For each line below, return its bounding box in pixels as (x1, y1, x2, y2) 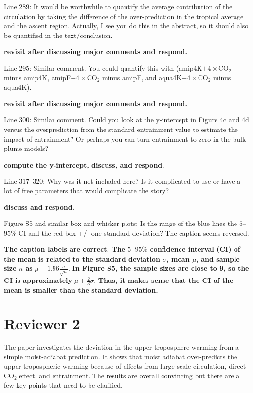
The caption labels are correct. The (4, 244, 125, 254)
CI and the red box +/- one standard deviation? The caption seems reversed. (18, 227, 249, 238)
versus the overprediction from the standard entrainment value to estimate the (4, 124, 238, 134)
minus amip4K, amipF (4, 72, 71, 82)
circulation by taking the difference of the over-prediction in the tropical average (4, 11, 244, 21)
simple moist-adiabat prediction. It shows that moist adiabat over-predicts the (4, 351, 237, 361)
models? (24, 143, 49, 153)
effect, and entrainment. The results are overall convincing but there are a (19, 370, 240, 380)
